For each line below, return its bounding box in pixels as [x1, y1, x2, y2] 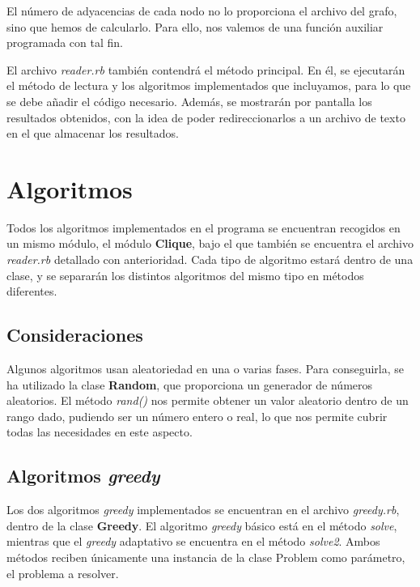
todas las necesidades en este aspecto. [6, 423, 193, 440]
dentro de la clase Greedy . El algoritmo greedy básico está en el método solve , [6, 517, 397, 534]
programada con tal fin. [6, 34, 123, 51]
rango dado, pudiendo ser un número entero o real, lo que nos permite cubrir [6, 407, 388, 424]
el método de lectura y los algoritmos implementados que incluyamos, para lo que [6, 77, 411, 94]
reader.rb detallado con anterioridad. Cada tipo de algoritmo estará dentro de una [6, 251, 414, 268]
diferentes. [6, 283, 57, 300]
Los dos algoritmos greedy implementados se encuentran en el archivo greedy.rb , [6, 501, 400, 518]
